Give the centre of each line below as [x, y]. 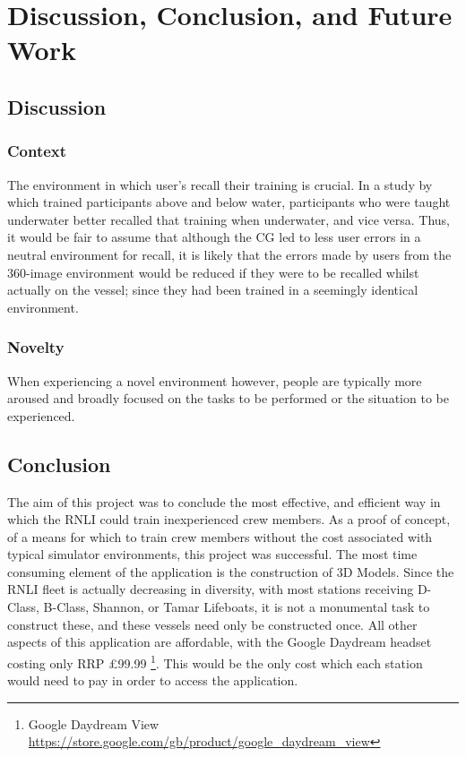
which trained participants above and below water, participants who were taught [229, 202]
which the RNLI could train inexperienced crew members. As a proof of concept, [229, 519]
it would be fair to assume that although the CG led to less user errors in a [214, 237]
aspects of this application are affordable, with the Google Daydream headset [220, 642]
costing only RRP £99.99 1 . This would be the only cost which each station [215, 661]
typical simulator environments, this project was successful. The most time [212, 554]
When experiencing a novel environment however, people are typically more [215, 380]
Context [37, 151]
